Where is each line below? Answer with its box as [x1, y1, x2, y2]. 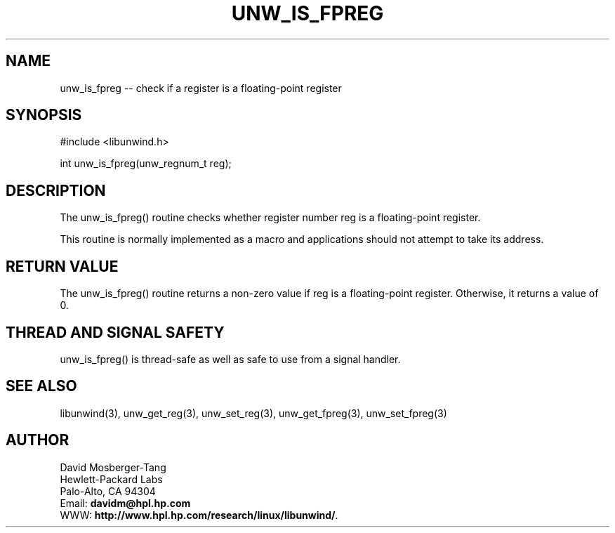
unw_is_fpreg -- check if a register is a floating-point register [60, 81, 342, 94]
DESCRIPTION [6, 181, 106, 199]
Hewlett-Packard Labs [60, 473, 163, 485]
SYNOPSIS [6, 106, 82, 124]
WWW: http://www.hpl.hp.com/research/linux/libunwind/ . [60, 508, 338, 521]
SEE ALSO [6, 377, 77, 395]
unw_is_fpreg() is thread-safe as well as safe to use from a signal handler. [60, 353, 401, 365]
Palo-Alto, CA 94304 [60, 485, 156, 497]
